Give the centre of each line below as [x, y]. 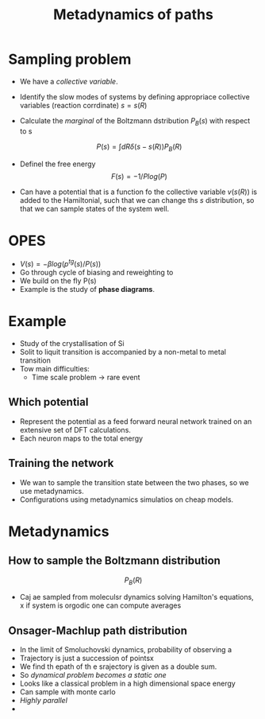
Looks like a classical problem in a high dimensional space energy [127, 684]
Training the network [61, 463]
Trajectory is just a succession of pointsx [87, 659]
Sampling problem [70, 59]
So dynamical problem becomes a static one [93, 675]
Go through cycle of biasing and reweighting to [96, 273]
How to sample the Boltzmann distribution [114, 561]
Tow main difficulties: [54, 369]
